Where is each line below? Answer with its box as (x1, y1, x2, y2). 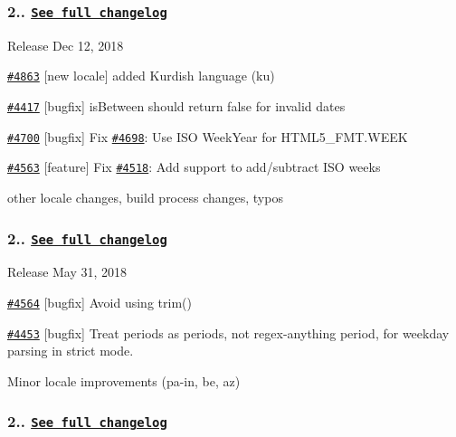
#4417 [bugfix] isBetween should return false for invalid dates (7, 97, 346, 116)
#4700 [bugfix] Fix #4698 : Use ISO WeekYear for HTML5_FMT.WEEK (7, 127, 408, 146)
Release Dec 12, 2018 (7, 35, 124, 54)
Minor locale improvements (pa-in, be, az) (7, 371, 241, 390)
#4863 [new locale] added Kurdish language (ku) (7, 66, 275, 85)
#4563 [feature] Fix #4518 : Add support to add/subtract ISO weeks (7, 157, 381, 176)
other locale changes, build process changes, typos (7, 188, 283, 206)
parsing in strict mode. (7, 341, 134, 360)
